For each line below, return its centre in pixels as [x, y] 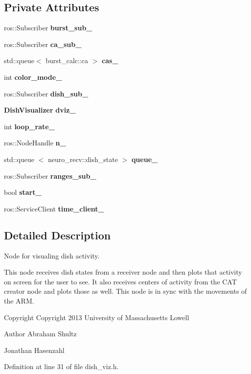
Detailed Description [57, 235]
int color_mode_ [33, 77]
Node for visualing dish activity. [52, 255]
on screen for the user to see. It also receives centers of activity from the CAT [120, 281]
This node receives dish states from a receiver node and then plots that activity [123, 272]
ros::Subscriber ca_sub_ [43, 44]
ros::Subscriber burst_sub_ [48, 28]
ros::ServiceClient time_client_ [54, 208]
